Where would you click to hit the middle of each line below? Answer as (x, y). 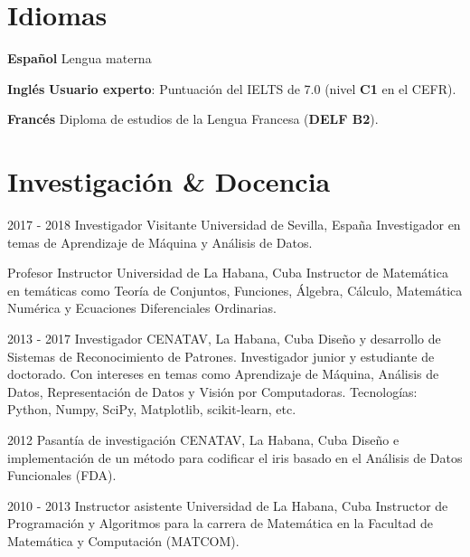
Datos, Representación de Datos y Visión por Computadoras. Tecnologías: (212, 391)
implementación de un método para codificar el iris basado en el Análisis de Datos (235, 457)
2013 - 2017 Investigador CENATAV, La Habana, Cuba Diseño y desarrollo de (224, 338)
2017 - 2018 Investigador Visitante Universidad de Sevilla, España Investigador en (234, 225)
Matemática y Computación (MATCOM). (123, 540)
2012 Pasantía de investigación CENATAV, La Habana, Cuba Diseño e (203, 439)
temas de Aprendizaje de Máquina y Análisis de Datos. (160, 242)
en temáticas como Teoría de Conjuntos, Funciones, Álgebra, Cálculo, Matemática (235, 290)
